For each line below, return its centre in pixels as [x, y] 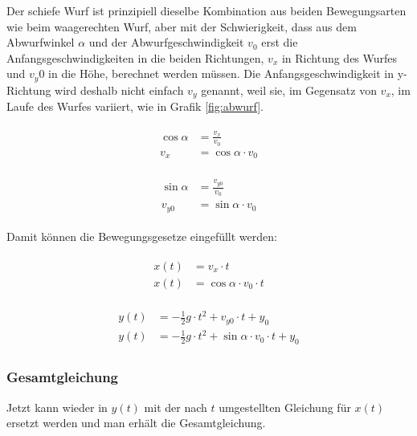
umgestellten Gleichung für [285, 407]
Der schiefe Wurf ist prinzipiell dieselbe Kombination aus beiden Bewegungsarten [206, 10]
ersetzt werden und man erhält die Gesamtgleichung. [136, 423]
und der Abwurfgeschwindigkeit [166, 42]
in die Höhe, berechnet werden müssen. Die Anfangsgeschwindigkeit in [221, 73]
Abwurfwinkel [41, 42]
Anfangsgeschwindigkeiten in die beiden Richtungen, [135, 57]
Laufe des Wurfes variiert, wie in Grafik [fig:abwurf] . [135, 106]
